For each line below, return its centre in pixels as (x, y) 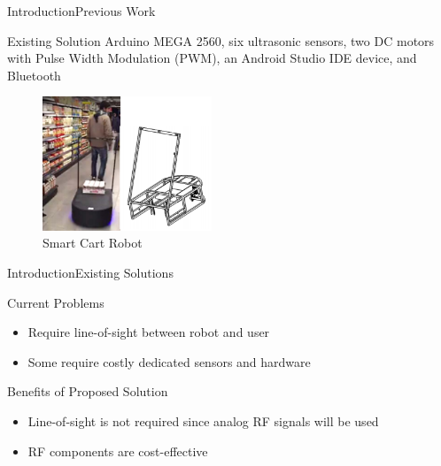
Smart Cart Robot (93, 243)
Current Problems (56, 302)
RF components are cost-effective (118, 451)
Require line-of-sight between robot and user (149, 332)
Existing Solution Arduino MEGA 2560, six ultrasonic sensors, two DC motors (221, 40)
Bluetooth (34, 75)
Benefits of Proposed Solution (88, 391)
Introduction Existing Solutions (90, 272)
